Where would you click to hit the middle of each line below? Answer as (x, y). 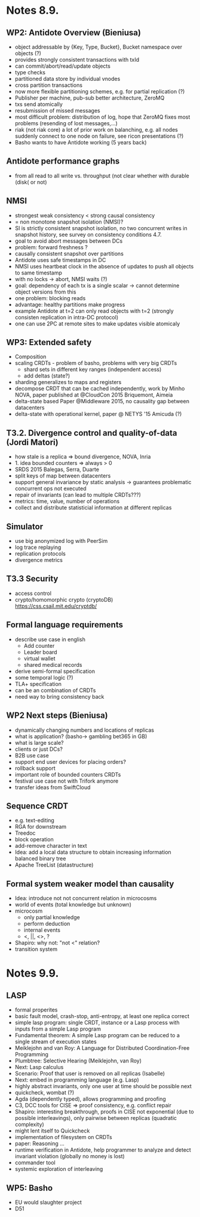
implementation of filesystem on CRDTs (63, 1137)
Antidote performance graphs (63, 161)
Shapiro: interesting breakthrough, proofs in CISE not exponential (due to (104, 1112)
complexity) (30, 1125)
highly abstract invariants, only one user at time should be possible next (103, 1086)
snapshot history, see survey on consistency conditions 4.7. (88, 234)
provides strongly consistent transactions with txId (77, 60)
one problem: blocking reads (50, 298)
